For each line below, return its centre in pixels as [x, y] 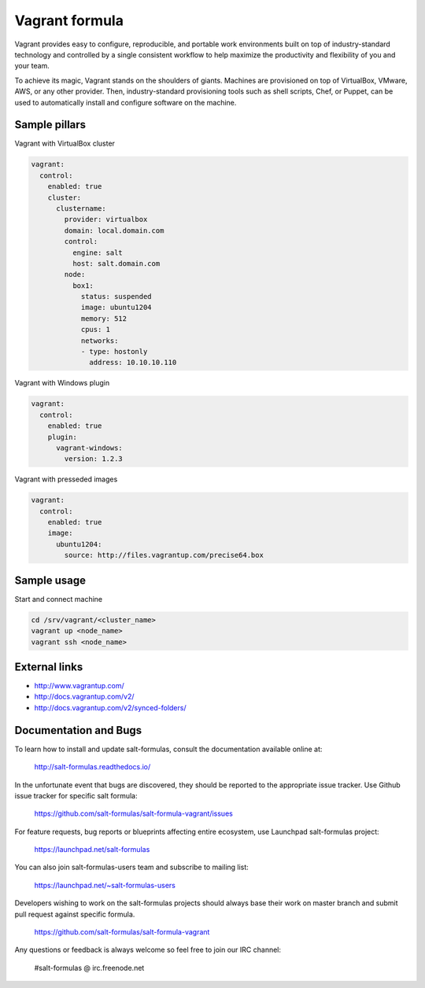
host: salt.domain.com [116, 263]
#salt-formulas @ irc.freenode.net [89, 968]
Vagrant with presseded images [66, 479]
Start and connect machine [58, 599]
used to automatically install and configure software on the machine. [126, 102]
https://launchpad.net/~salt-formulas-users [105, 885]
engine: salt [98, 253]
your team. [32, 66]
